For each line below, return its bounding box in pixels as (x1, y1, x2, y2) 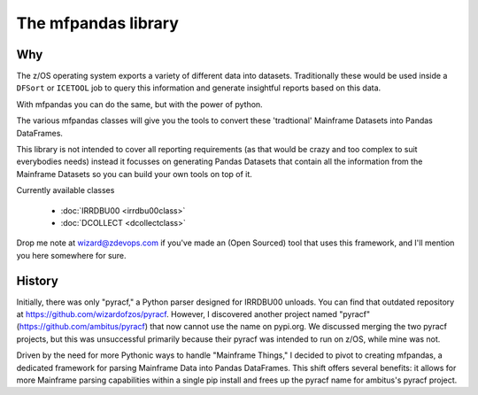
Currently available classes (16, 185, 115, 196)
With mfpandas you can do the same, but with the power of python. (16, 98, 263, 110)
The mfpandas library (16, 13, 179, 33)
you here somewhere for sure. (16, 250, 127, 260)
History (16, 273, 59, 288)
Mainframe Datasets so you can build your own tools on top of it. (16, 168, 252, 179)
